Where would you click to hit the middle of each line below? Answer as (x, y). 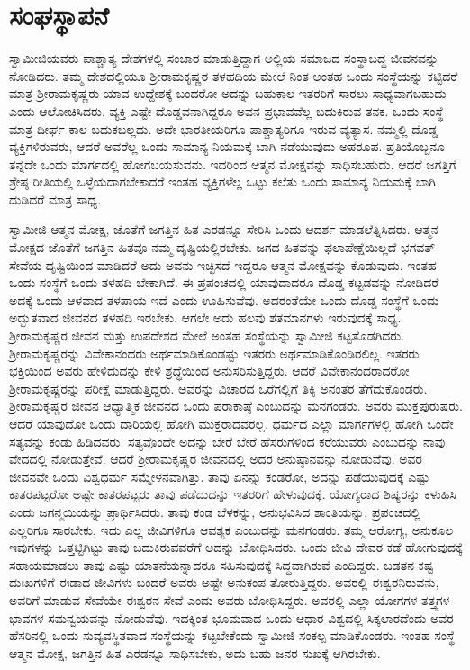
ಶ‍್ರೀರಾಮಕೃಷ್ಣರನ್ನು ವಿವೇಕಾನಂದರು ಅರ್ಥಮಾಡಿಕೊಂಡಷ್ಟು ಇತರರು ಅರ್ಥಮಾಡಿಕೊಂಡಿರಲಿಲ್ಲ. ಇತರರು (214, 353)
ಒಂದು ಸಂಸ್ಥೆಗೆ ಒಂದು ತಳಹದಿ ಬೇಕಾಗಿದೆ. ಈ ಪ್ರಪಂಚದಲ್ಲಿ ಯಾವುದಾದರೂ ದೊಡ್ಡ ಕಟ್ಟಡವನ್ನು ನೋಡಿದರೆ (224, 282)
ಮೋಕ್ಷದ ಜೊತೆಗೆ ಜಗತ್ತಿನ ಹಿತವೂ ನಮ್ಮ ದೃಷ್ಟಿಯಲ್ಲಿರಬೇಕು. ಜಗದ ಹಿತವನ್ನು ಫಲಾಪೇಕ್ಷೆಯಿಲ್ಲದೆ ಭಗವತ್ (222, 247)
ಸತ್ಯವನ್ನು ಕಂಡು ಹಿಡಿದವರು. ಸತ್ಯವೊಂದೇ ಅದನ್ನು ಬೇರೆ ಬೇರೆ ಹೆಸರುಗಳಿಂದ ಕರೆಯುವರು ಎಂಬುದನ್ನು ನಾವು (227, 441)
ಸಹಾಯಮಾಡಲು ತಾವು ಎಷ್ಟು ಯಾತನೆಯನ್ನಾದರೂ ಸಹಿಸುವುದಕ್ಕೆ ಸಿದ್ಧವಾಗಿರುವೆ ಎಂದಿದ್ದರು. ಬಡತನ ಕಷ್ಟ (221, 564)
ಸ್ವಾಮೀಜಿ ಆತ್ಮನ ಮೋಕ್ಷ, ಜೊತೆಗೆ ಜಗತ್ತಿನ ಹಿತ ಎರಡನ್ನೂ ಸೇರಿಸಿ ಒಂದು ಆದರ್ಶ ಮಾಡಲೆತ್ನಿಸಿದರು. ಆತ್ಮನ (224, 229)
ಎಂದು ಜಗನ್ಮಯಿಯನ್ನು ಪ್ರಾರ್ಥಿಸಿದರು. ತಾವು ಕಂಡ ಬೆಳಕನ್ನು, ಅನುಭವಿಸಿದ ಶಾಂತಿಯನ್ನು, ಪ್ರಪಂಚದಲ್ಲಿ (215, 511)
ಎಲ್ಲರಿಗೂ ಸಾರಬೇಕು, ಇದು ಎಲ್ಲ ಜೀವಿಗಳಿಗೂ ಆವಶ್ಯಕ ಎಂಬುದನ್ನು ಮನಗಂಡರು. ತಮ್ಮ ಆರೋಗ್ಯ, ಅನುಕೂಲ (231, 529)
